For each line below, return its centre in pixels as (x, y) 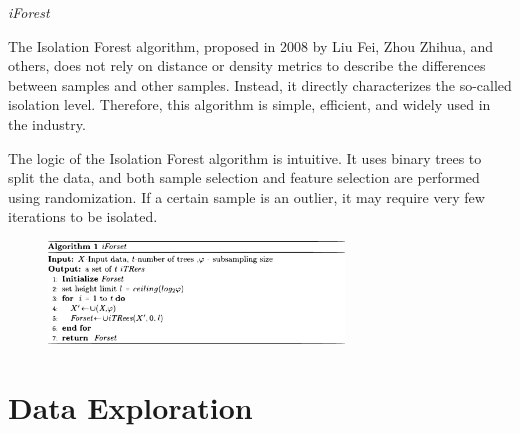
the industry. (47, 123)
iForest (29, 12)
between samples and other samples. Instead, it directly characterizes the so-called (260, 84)
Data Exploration (130, 406)
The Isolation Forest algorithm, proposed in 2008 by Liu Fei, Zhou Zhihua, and (251, 45)
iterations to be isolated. (83, 216)
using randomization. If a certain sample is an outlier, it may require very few (246, 196)
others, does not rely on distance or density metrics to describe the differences (247, 65)
